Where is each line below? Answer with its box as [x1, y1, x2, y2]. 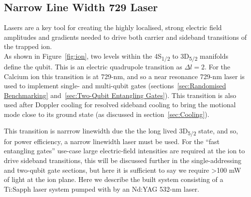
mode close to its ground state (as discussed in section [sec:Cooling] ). [4, 109, 209, 119]
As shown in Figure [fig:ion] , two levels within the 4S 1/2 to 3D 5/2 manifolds [4, 50, 228, 62]
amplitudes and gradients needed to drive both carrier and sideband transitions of [4, 32, 247, 42]
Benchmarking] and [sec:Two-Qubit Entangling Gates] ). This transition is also [4, 90, 236, 100]
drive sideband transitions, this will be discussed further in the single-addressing [4, 155, 242, 165]
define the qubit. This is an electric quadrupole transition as [4, 62, 182, 72]
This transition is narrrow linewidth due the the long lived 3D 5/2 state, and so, [4, 125, 238, 137]
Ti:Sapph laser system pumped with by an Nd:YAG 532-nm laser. [4, 183, 199, 194]
